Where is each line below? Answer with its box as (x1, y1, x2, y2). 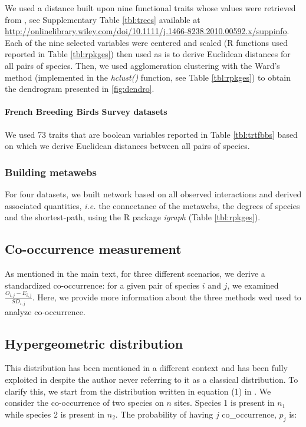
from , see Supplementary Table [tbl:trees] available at (5, 13, 200, 25)
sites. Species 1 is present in (174, 396, 275, 409)
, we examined (227, 279, 279, 291)
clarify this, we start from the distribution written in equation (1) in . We (5, 385, 271, 397)
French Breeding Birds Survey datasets (5, 105, 167, 118)
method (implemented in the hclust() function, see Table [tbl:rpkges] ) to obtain (5, 71, 291, 83)
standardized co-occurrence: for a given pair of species (5, 279, 200, 291)
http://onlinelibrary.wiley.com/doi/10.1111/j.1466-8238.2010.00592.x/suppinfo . (5, 25, 289, 37)
